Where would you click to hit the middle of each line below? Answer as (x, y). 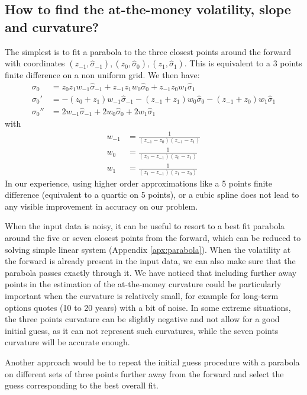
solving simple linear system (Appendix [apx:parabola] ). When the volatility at (148, 249)
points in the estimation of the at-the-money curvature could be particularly (143, 284)
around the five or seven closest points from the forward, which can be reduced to (153, 237)
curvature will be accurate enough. (67, 342)
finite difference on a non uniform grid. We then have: (102, 75)
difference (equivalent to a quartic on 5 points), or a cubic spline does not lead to (152, 195)
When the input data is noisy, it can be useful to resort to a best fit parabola (145, 226)
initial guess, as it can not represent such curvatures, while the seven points (142, 330)
